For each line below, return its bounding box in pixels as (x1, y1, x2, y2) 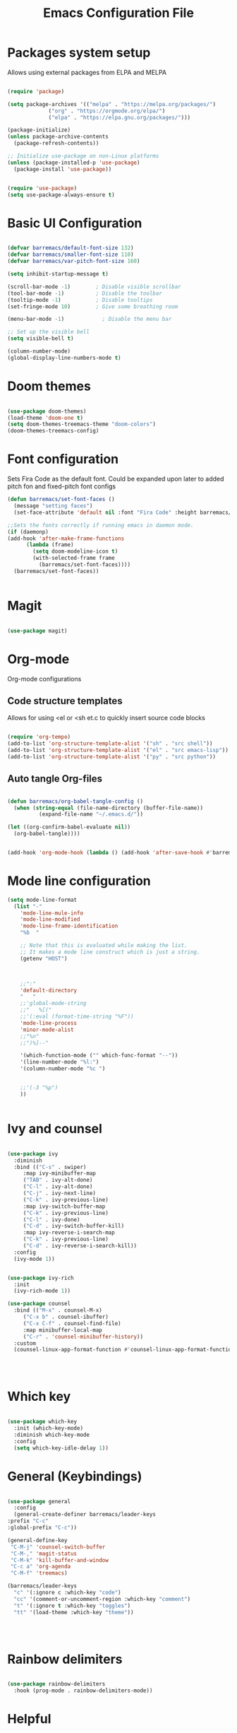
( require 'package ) (7, 88, 65, 95)
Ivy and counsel (7, 1121, 102, 1136)
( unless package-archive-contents (7, 133, 109, 141)
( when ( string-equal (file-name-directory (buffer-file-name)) (13, 804, 203, 811)
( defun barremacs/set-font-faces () (7, 496, 115, 503)
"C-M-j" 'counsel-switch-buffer (10, 1543, 106, 1551)
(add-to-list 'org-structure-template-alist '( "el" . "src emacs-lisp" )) (7, 747, 229, 754)
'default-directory (20, 987, 78, 994)
